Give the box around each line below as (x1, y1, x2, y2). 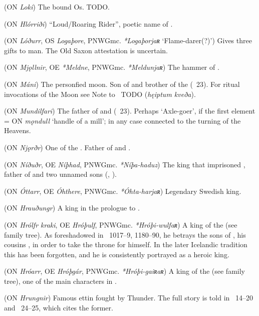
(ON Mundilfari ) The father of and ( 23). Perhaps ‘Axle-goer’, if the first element (4, 106, 255, 116)
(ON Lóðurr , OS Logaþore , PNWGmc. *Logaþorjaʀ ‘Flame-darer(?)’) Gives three (4, 35, 252, 46)
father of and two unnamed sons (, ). (4, 169, 117, 179)
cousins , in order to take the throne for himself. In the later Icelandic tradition (4, 239, 247, 250)
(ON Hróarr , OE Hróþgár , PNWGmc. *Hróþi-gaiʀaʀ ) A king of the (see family (4, 266, 245, 276)
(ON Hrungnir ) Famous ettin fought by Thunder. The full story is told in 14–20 (4, 292, 253, 303)
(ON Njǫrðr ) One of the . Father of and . (4, 142, 131, 152)
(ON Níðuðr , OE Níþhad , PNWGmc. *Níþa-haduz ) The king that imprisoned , (4, 159, 245, 169)
